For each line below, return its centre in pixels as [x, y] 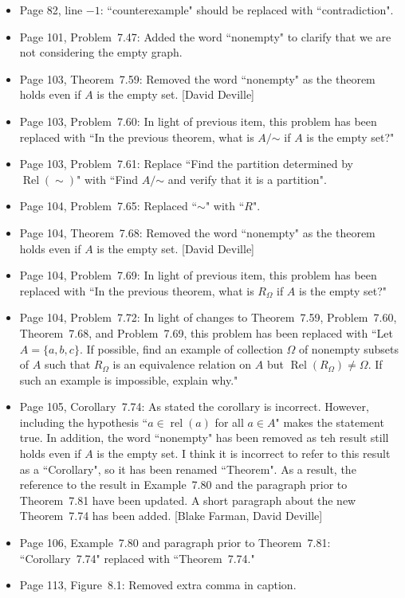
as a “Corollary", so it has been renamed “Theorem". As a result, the [188, 469]
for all [229, 422]
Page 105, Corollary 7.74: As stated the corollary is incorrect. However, [194, 406]
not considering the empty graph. [101, 52]
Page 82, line [51, 10]
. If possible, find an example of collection [181, 348]
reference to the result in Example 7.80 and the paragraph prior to [183, 485]
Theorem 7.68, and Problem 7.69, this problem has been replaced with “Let [206, 332]
